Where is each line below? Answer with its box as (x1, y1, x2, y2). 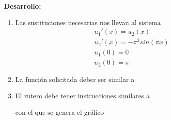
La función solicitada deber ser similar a (15, 74, 135, 84)
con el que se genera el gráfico (15, 107, 104, 117)
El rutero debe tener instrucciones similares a (15, 90, 150, 100)
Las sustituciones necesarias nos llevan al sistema (15, 17, 161, 27)
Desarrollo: (4, 1, 41, 11)
